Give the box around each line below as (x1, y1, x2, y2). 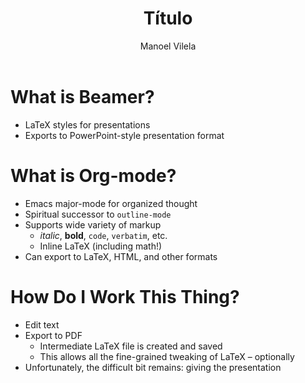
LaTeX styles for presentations (24, 118, 151, 131)
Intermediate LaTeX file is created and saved (39, 340, 223, 352)
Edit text (24, 318, 60, 331)
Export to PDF (24, 329, 83, 341)
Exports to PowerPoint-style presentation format (24, 129, 225, 141)
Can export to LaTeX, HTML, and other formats (24, 250, 218, 262)
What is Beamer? (10, 85, 155, 108)
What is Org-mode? (10, 164, 177, 187)
